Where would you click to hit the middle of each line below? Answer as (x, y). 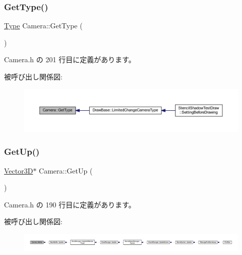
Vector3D (19, 170)
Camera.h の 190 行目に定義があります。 (70, 204)
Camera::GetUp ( (66, 170)
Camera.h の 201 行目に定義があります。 (70, 59)
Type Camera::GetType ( (43, 26)
